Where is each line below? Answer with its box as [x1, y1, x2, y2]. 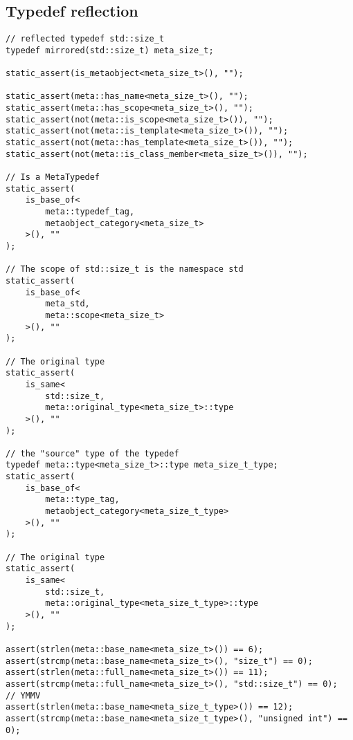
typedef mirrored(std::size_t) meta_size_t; [6, 45, 214, 55]
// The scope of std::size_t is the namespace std [6, 264, 244, 275]
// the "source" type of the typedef [6, 448, 179, 459]
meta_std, [45, 299, 90, 309]
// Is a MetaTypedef [6, 172, 100, 183]
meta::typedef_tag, [45, 207, 135, 217]
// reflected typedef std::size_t [6, 34, 165, 44]
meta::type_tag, [45, 494, 120, 505]
